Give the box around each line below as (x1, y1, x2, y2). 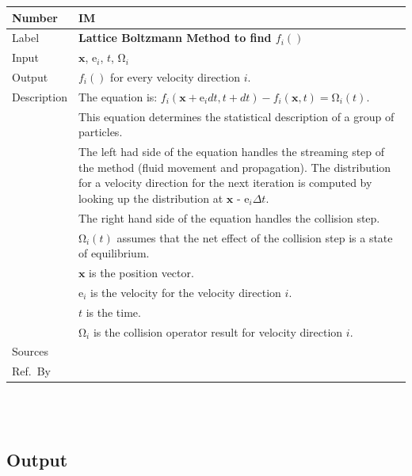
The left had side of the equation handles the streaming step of (78, 143, 385, 160)
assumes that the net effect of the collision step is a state (116, 229, 393, 246)
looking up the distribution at (78, 189, 223, 206)
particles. (78, 124, 123, 140)
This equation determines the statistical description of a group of (78, 108, 395, 124)
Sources (12, 343, 49, 360)
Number (12, 9, 58, 25)
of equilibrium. (78, 245, 150, 261)
